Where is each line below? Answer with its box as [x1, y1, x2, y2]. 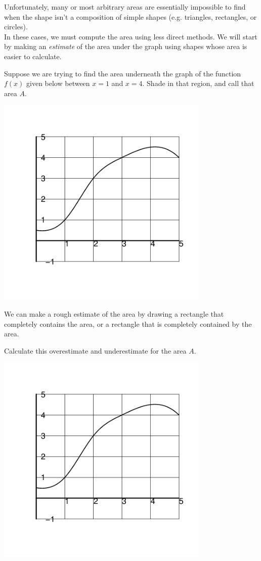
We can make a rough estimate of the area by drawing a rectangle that [4, 308, 224, 319]
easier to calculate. [4, 51, 62, 61]
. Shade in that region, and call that [142, 78, 254, 89]
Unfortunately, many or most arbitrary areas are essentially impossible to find [4, 2, 246, 12]
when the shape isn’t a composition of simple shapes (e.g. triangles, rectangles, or [4, 11, 257, 22]
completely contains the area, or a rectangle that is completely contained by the [4, 318, 252, 329]
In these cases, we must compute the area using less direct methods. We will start [4, 31, 257, 41]
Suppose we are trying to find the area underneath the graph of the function [4, 68, 241, 78]
